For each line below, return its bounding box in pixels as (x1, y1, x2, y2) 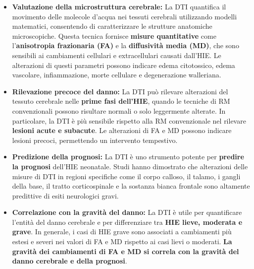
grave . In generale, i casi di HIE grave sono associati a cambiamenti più (12, 226, 232, 237)
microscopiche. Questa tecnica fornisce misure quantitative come (12, 30, 216, 41)
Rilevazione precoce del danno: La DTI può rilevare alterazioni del (12, 86, 228, 96)
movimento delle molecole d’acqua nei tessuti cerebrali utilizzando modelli (12, 11, 237, 21)
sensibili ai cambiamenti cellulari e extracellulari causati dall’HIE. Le (12, 50, 221, 60)
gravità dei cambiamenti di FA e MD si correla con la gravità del (12, 246, 239, 256)
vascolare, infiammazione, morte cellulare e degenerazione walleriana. (12, 69, 221, 80)
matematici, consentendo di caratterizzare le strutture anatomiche (12, 21, 212, 31)
